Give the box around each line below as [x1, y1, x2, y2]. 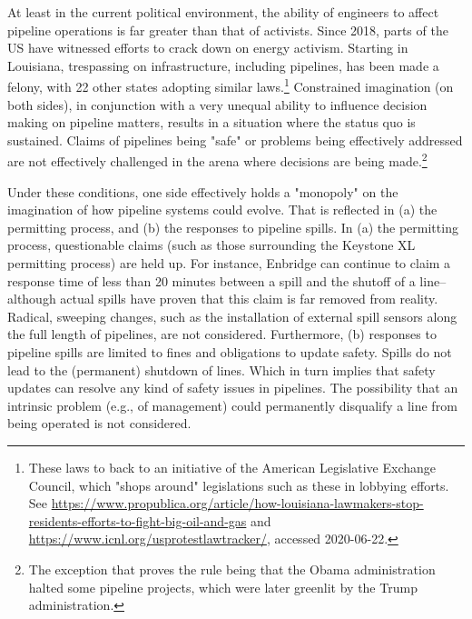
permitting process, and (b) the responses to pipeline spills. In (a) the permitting [7, 217, 458, 236]
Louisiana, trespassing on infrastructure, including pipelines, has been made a [7, 55, 439, 75]
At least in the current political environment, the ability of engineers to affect [7, 3, 439, 21]
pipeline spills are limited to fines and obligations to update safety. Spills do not [7, 343, 452, 361]
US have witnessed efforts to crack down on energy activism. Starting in [7, 38, 408, 57]
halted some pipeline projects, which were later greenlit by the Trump [28, 577, 418, 596]
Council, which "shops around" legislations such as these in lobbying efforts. [28, 475, 449, 494]
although [7, 289, 56, 308]
